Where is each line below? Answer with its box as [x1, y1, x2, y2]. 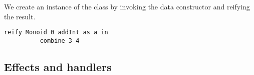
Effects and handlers [4, 59, 112, 74]
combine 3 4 [40, 37, 80, 44]
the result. [4, 11, 36, 21]
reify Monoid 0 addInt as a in [4, 29, 108, 36]
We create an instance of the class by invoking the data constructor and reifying [4, 1, 250, 11]
